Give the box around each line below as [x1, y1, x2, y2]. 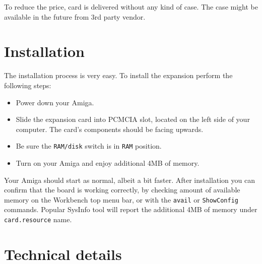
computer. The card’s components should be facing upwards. [16, 123, 204, 134]
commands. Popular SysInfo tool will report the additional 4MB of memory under [4, 204, 257, 215]
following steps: [4, 80, 51, 90]
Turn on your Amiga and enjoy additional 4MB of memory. [16, 157, 200, 168]
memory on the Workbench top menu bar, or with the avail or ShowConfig [4, 194, 238, 205]
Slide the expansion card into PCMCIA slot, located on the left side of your [16, 114, 250, 124]
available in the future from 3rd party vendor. [4, 11, 146, 22]
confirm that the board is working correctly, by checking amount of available [4, 184, 240, 195]
